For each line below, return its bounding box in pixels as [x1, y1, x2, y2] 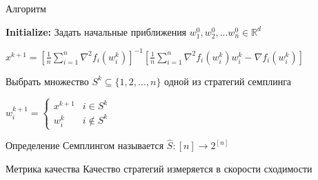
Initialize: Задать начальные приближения [6, 24, 187, 38]
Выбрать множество [6, 74, 89, 88]
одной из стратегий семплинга [164, 74, 292, 88]
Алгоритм [6, 1, 46, 15]
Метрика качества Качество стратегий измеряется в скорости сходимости [6, 161, 312, 175]
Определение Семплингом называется [6, 138, 164, 153]
